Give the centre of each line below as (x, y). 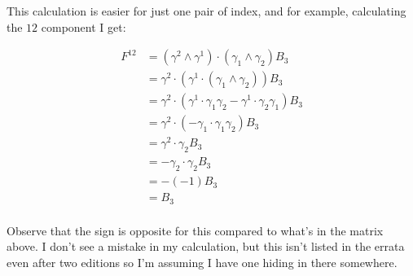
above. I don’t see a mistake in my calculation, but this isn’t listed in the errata (206, 246)
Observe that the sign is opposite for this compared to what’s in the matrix (195, 230)
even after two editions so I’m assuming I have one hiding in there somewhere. (202, 262)
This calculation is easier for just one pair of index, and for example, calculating (206, 11)
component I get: (83, 26)
